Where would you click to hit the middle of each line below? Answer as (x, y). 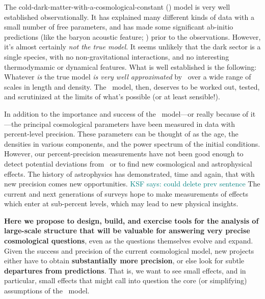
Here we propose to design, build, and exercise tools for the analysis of (131, 220)
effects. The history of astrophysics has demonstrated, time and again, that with (129, 173)
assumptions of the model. (47, 291)
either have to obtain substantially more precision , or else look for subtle (124, 261)
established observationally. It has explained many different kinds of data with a (129, 17)
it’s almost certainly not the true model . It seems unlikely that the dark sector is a (132, 47)
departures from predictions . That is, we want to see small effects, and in (125, 270)
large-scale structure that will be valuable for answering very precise (127, 230)
